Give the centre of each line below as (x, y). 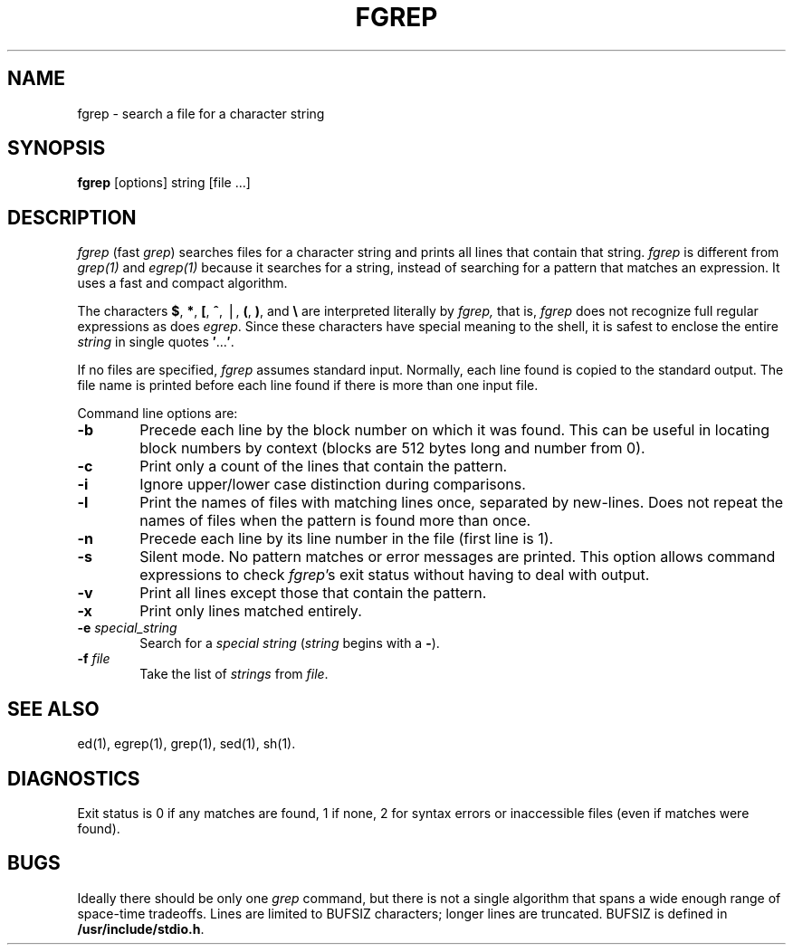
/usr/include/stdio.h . (141, 928)
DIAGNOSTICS (74, 778)
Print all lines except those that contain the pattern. (313, 593)
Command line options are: (158, 414)
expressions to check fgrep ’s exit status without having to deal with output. (395, 575)
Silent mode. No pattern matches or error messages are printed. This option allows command (458, 557)
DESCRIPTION (72, 217)
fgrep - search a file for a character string (201, 113)
